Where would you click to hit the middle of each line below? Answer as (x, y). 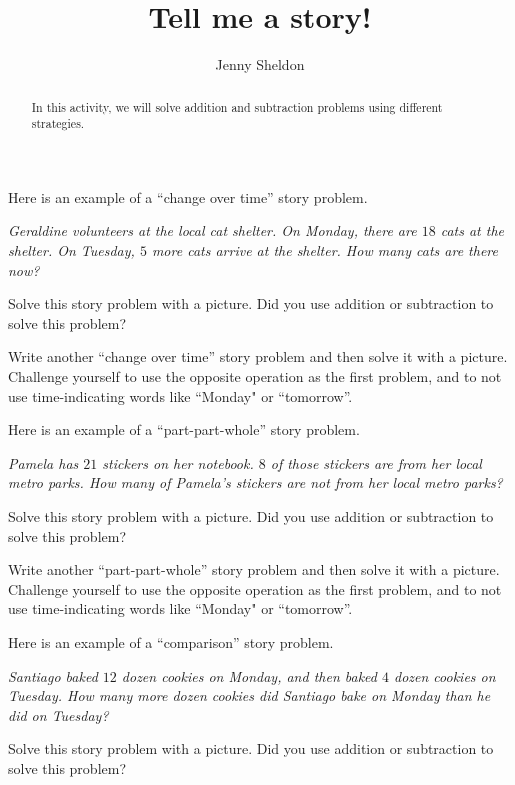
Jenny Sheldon (260, 64)
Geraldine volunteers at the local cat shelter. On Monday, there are (212, 230)
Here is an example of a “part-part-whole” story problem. (184, 429)
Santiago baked (53, 675)
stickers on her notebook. (178, 462)
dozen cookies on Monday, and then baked (249, 675)
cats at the (472, 230)
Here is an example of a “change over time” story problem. (188, 196)
